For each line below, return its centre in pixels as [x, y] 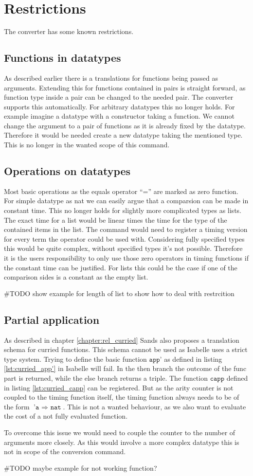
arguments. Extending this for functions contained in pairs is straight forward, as [125, 87]
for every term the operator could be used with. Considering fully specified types [124, 238]
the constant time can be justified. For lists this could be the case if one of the [121, 267]
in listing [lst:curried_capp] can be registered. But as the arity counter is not [119, 387]
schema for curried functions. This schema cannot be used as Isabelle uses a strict [126, 349]
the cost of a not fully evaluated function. [66, 416]
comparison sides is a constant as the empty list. [76, 277]
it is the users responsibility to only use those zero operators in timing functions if [126, 258]
